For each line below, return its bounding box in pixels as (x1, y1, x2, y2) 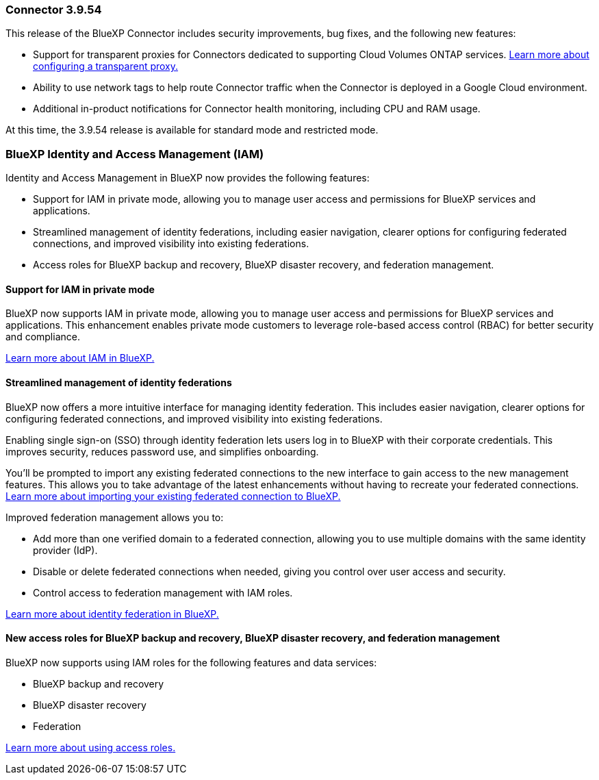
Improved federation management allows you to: (5, 511, 224, 523)
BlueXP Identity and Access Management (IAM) (5, 147, 264, 161)
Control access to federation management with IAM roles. (33, 586, 293, 599)
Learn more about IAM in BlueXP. (5, 352, 155, 364)
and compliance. (5, 331, 80, 343)
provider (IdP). (33, 544, 98, 556)
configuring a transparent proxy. (33, 60, 179, 73)
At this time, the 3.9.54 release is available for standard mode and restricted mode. (5, 124, 379, 136)
